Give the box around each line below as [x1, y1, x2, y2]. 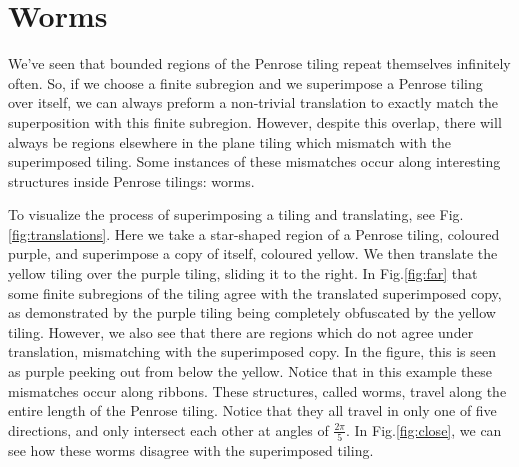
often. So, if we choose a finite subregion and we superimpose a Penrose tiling [8, 72, 483, 93]
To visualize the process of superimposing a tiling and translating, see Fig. [8, 204, 464, 225]
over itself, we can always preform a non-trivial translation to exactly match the [8, 92, 499, 113]
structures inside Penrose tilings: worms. [8, 170, 255, 191]
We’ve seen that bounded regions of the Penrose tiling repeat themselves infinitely [8, 53, 511, 74]
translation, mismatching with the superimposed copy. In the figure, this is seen [8, 341, 496, 362]
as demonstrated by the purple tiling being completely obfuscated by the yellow [8, 302, 496, 323]
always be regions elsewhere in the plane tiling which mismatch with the [8, 131, 451, 152]
